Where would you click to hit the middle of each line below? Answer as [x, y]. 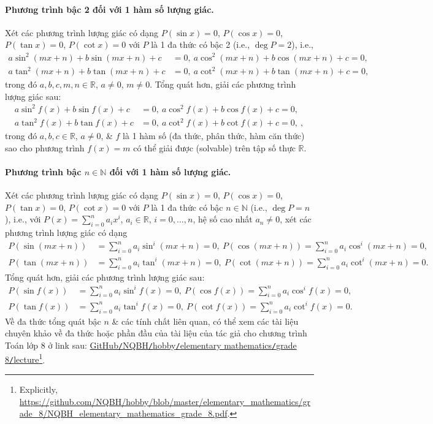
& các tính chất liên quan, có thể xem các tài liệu [205, 321]
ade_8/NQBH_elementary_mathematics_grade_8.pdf [123, 413]
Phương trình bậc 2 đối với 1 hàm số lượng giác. [109, 9]
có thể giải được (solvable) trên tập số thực [214, 147]
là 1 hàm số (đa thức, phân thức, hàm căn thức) [214, 136]
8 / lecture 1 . [25, 358]
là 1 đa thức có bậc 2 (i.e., [201, 44]
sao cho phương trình [45, 147]
